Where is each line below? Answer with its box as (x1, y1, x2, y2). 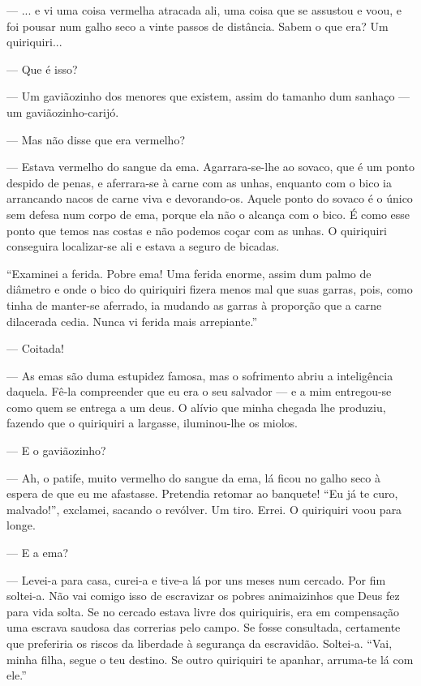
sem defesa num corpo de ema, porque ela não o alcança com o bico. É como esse (6, 205, 410, 222)
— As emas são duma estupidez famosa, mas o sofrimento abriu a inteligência (6, 367, 393, 384)
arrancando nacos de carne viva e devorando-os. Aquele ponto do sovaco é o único (6, 190, 413, 207)
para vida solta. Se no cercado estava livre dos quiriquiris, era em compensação (6, 602, 399, 620)
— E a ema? (6, 544, 69, 561)
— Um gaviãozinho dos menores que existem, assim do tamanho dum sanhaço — (6, 88, 410, 105)
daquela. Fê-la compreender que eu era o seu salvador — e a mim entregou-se (6, 383, 392, 400)
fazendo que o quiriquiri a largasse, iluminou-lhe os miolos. (6, 414, 299, 431)
